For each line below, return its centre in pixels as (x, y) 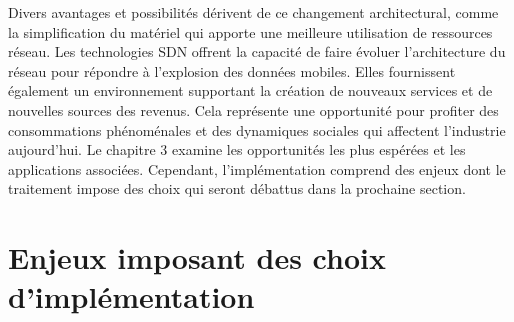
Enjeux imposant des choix (197, 257)
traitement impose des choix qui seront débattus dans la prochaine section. (237, 188)
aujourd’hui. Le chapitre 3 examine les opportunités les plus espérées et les (237, 149)
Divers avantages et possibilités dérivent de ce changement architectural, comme (253, 12)
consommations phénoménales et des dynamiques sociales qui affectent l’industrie (257, 129)
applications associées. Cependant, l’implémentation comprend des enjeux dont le (257, 168)
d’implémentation (131, 296)
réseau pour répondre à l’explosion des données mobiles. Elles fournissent (232, 70)
